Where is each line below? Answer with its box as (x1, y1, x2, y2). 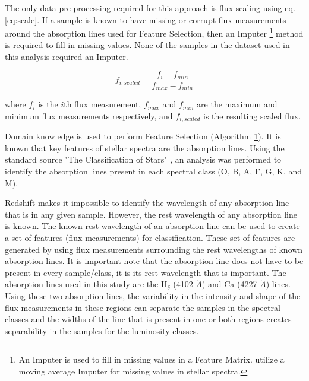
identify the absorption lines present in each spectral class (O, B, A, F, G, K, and (5, 164, 302, 177)
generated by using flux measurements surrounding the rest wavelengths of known (5, 243, 303, 255)
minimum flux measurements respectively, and (5, 109, 173, 122)
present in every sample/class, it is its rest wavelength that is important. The (5, 266, 286, 278)
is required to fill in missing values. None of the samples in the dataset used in (5, 39, 290, 51)
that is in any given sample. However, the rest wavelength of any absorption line (5, 208, 297, 220)
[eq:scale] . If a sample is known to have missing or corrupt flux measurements (5, 13, 286, 26)
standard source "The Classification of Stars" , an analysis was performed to (5, 153, 282, 166)
